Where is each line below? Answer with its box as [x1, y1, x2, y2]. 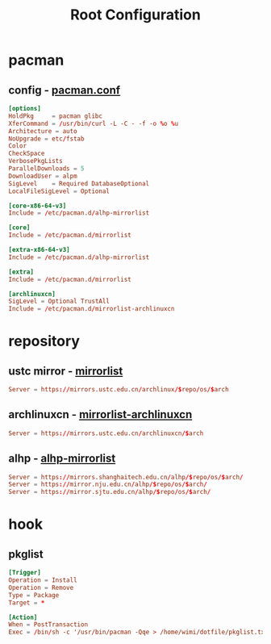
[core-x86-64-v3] [8, 202, 67, 210]
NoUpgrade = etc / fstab [8, 135, 85, 143]
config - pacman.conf [8, 83, 121, 97]
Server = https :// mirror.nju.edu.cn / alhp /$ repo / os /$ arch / [8, 480, 207, 489]
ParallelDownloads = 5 [8, 165, 85, 173]
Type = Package [8, 591, 60, 599]
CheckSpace [8, 149, 45, 158]
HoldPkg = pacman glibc [8, 111, 103, 120]
